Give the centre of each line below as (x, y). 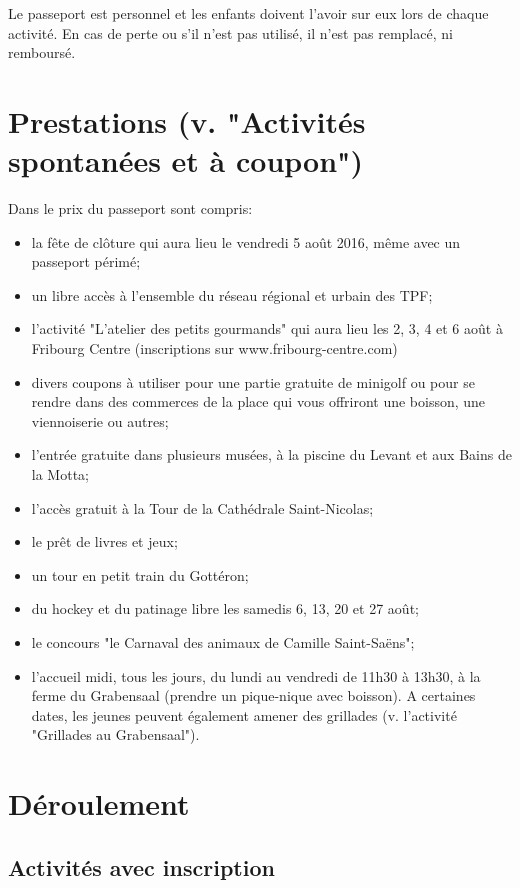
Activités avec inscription (141, 866)
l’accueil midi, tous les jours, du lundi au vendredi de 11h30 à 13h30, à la (256, 675)
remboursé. (42, 52)
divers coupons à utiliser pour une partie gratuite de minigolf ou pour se (253, 381)
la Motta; (60, 474)
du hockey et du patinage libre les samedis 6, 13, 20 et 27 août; (225, 608)
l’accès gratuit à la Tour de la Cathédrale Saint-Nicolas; (202, 507)
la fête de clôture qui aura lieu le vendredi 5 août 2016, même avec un (246, 241)
